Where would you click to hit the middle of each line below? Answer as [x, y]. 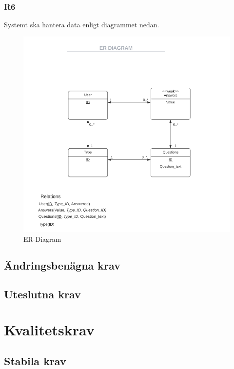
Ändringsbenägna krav [62, 265]
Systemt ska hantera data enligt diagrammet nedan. [82, 25]
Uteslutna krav [42, 294]
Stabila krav [35, 360]
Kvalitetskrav [49, 330]
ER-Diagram [42, 239]
